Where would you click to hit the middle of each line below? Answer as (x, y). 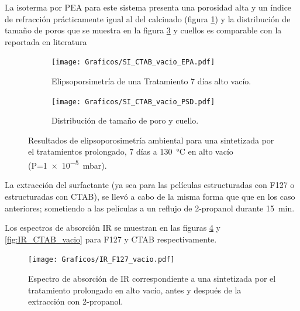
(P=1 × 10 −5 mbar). (68, 164)
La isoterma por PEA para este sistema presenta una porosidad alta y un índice (148, 7)
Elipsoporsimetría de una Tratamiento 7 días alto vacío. (151, 81)
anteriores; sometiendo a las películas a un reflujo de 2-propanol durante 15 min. (150, 208)
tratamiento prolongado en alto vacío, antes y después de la (135, 290)
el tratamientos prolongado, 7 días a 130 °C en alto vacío (131, 151)
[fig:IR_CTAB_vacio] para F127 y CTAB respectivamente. (111, 239)
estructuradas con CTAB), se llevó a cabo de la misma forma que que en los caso (150, 196)
